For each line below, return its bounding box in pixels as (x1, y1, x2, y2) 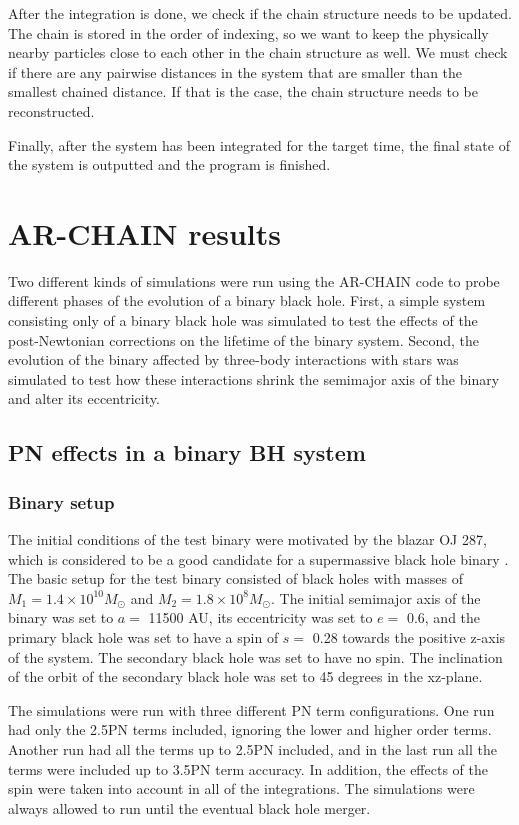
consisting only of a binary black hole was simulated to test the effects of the (8, 310, 478, 331)
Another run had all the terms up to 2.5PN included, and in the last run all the (8, 738, 498, 759)
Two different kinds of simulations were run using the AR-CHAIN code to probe (8, 270, 500, 291)
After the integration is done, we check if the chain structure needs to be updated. (8, 3, 512, 23)
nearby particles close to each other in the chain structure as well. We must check (8, 42, 508, 63)
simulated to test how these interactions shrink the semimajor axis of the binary (8, 368, 500, 389)
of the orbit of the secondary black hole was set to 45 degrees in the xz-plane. (8, 666, 483, 687)
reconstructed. (8, 100, 95, 121)
